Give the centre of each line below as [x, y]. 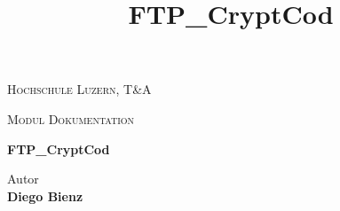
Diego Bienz [45, 195]
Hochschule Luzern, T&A [79, 89]
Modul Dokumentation [71, 118]
